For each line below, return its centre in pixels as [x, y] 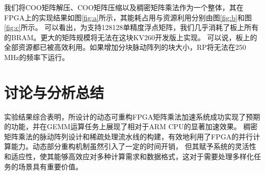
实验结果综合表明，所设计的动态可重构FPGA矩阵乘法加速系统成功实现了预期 [132, 116]
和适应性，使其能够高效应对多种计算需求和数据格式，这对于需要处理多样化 [129, 156]
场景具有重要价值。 [50, 166]
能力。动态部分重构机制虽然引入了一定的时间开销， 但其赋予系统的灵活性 [134, 146]
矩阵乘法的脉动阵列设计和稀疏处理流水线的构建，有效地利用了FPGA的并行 [129, 136]
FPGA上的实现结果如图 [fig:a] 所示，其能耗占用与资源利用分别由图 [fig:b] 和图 [128, 17]
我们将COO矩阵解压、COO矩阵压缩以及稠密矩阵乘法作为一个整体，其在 [124, 7]
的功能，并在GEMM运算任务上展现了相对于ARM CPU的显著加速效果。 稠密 [131, 126]
